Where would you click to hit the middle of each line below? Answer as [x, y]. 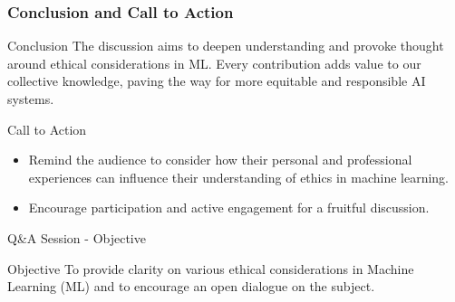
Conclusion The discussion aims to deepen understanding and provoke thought [226, 46]
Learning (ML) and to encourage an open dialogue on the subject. [191, 286]
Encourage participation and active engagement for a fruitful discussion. [229, 208]
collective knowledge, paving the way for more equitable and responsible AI [217, 81]
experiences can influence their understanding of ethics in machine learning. [238, 177]
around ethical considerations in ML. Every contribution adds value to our [214, 63]
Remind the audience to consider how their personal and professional [220, 160]
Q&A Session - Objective [77, 237]
